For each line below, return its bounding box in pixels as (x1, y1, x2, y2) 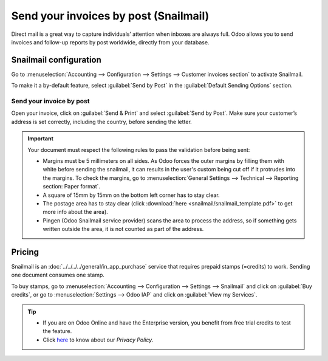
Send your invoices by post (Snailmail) (11, 9, 210, 22)
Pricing (11, 247, 39, 257)
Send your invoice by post (11, 97, 90, 105)
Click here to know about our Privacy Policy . (43, 336, 154, 343)
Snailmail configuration (11, 55, 101, 65)
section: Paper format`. (43, 183, 100, 190)
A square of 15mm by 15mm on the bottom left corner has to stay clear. (43, 191, 220, 199)
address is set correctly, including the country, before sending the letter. (11, 118, 193, 125)
